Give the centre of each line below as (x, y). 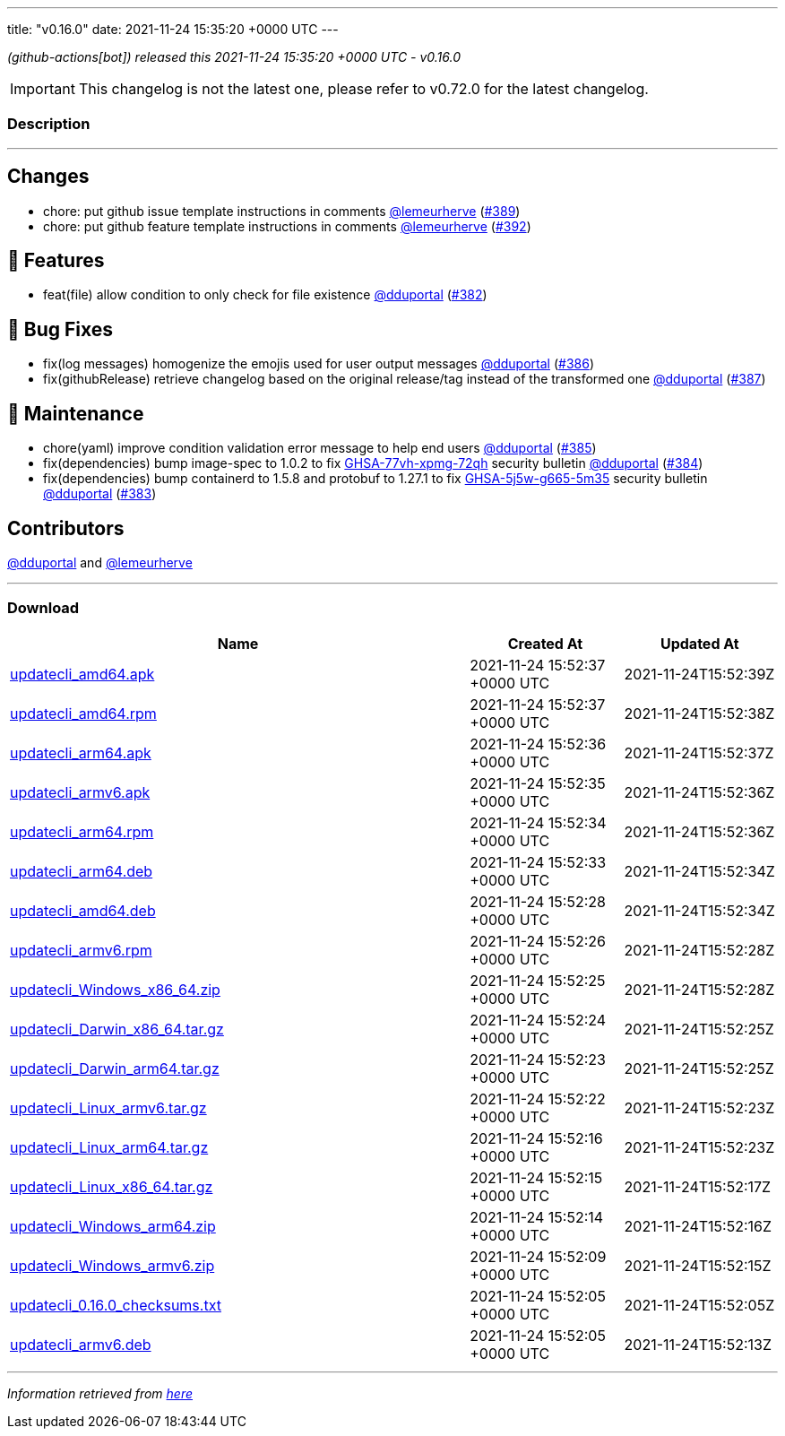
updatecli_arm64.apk (81, 753)
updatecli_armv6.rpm (81, 950)
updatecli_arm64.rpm (82, 831)
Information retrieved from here (100, 1393)
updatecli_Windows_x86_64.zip (115, 989)
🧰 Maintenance (76, 413)
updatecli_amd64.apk (82, 674)
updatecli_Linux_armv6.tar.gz (108, 1107)
